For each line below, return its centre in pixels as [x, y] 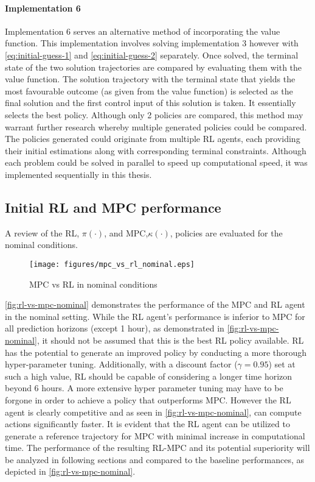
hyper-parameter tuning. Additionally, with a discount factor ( [121, 364]
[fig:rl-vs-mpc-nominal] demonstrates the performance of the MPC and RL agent [155, 304]
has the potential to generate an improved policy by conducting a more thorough [156, 352]
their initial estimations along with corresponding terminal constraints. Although [156, 150]
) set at [282, 364]
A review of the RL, [42, 232]
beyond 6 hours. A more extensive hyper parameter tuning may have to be [144, 388]
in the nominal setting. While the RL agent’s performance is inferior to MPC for [155, 316]
